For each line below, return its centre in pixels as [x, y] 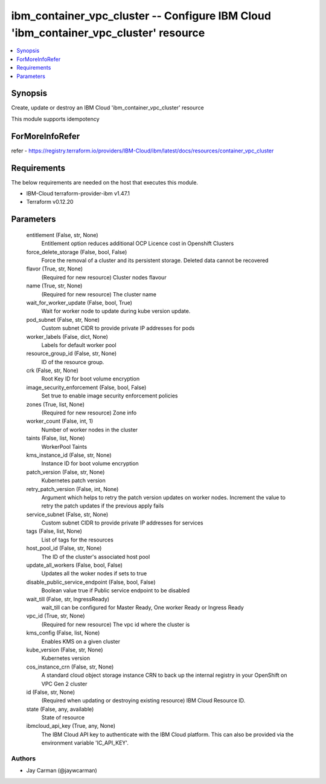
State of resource [63, 717]
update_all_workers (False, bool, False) [75, 565]
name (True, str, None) [54, 286]
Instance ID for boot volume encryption [90, 463]
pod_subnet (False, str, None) [63, 319]
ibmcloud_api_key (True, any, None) [71, 726]
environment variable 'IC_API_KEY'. [85, 743]
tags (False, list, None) [54, 531]
